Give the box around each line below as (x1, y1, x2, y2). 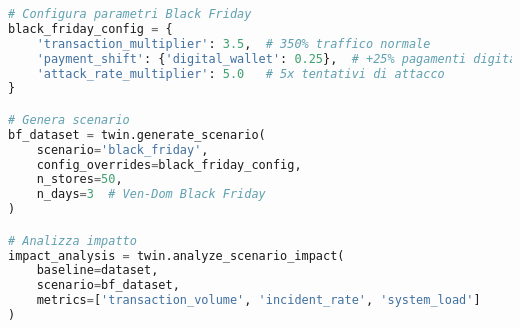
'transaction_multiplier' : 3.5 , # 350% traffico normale (36, 36, 431, 51)
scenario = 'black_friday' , (36, 142, 209, 157)
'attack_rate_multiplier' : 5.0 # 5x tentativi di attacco (36, 66, 445, 81)
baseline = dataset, (36, 263, 159, 278)
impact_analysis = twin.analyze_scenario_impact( (8, 248, 345, 263)
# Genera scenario (8, 112, 130, 127)
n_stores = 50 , (36, 172, 123, 187)
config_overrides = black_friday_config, (36, 157, 302, 172)
